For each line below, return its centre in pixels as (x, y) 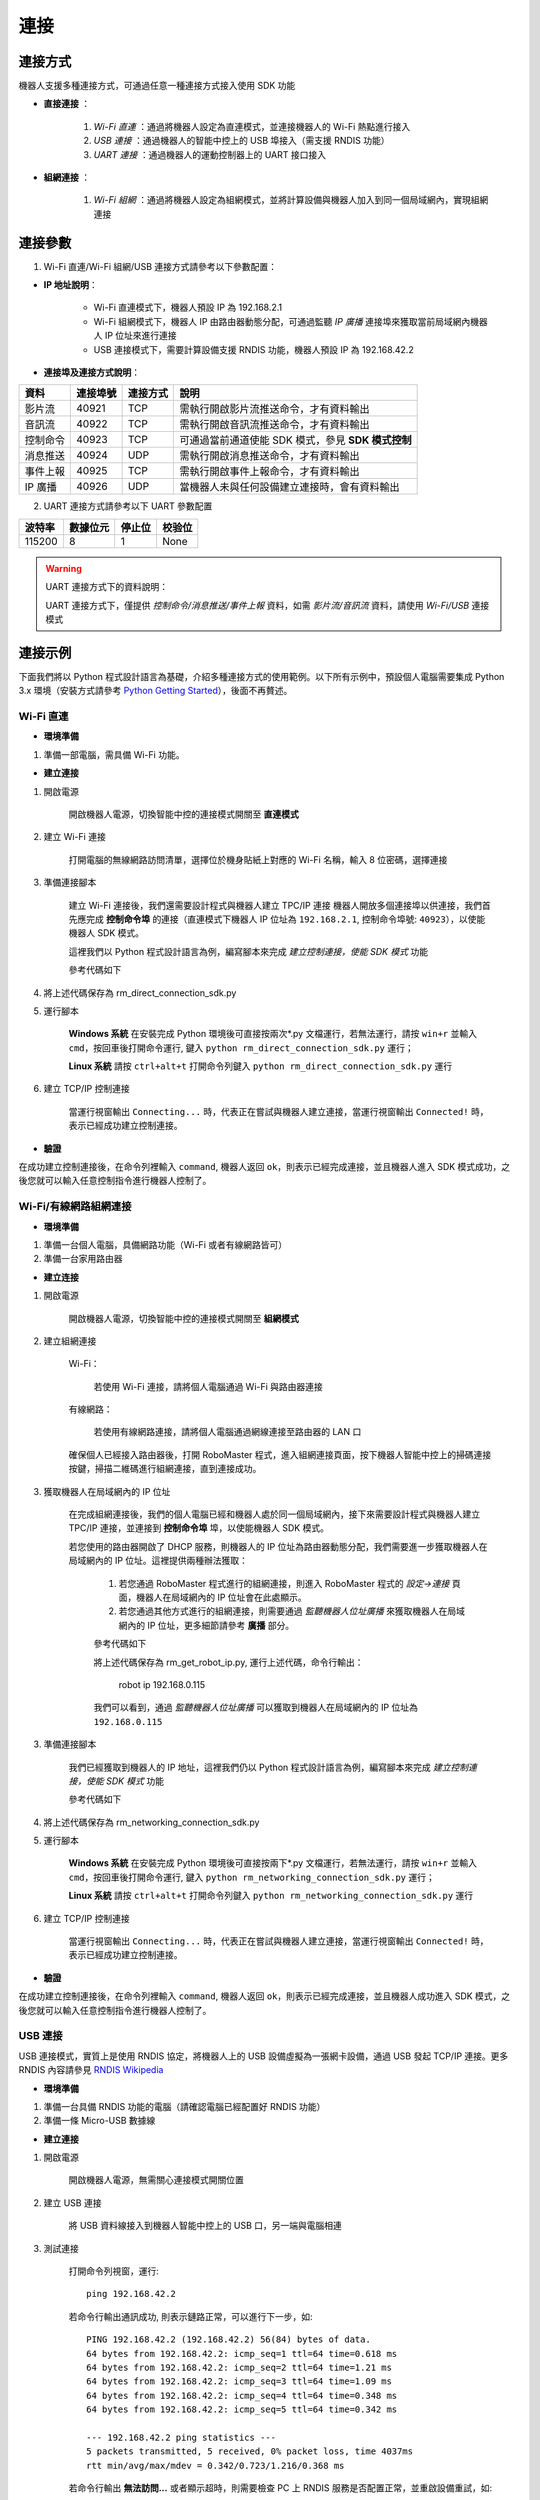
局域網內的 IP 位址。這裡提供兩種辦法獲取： (158, 1561)
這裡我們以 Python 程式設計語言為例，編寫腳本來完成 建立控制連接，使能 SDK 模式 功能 (248, 951)
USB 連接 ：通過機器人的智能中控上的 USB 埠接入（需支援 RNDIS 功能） (241, 141)
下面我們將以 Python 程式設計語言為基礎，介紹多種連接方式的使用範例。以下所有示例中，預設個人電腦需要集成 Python (261, 676)
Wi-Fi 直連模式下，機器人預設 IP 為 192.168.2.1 (188, 307)
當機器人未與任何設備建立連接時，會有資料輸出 (289, 487)
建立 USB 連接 (72, 2202)
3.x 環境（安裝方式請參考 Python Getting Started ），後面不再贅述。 (155, 691)
